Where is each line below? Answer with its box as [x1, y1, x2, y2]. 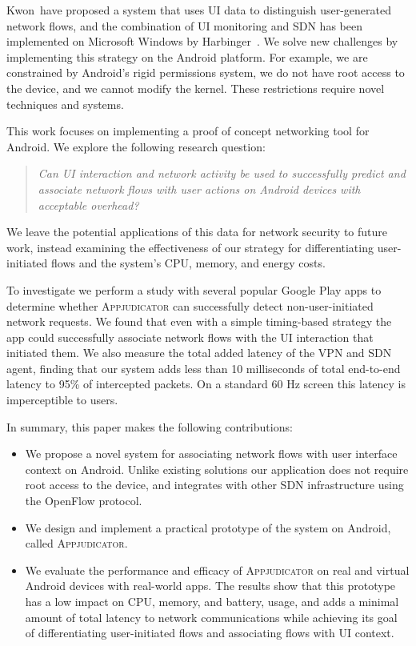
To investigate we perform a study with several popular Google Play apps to [6, 281, 382, 298]
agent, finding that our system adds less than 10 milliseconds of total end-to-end [6, 359, 401, 376]
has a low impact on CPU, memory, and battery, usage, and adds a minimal [25, 593, 399, 609]
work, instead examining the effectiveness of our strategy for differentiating [6, 239, 374, 255]
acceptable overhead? [38, 196, 139, 213]
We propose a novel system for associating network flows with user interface [25, 445, 398, 462]
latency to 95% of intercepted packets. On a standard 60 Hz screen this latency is [6, 375, 406, 392]
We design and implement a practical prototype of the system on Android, [25, 519, 391, 536]
